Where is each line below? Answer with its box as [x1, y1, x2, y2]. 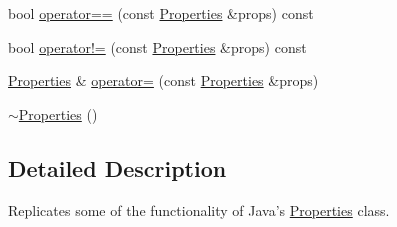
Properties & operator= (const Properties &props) [8, 70, 319, 91]
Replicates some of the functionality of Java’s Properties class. [8, 199, 390, 220]
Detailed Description [8, 152, 227, 183]
